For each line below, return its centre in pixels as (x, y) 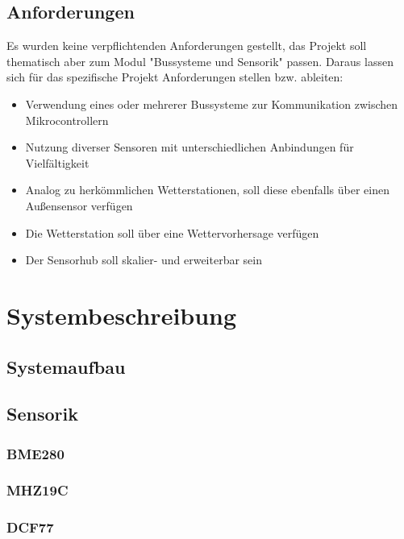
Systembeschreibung (122, 315)
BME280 (35, 453)
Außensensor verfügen (79, 205)
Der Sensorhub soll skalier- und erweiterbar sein (144, 260)
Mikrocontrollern (67, 120)
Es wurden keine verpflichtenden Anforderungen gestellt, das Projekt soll (187, 46)
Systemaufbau (66, 366)
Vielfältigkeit (57, 162)
